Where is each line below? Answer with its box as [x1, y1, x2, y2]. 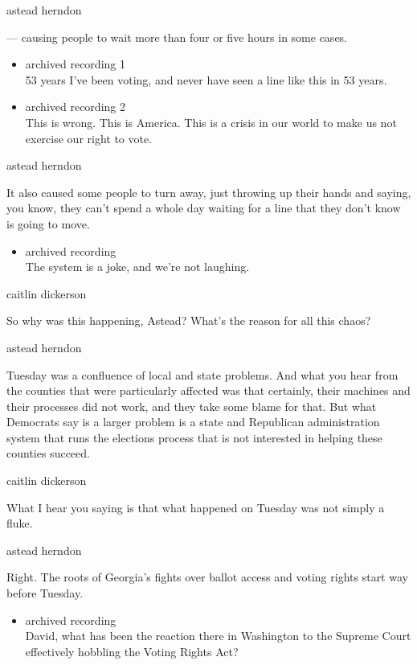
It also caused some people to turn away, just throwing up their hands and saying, [6, 183, 411, 200]
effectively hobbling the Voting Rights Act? [25, 642, 239, 659]
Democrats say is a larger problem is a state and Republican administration [6, 413, 380, 430]
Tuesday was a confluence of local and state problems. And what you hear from [6, 366, 399, 383]
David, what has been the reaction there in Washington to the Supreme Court [25, 627, 411, 644]
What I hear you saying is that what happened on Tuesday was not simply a [6, 499, 385, 515]
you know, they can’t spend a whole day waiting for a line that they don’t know [6, 199, 401, 216]
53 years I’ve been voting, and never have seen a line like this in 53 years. [25, 71, 387, 88]
